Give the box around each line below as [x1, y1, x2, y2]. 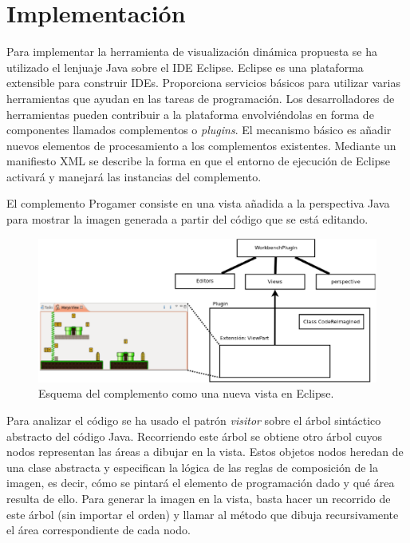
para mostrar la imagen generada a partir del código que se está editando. [6, 211, 369, 228]
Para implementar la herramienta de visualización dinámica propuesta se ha [6, 43, 377, 60]
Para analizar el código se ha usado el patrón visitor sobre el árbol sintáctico [6, 411, 381, 428]
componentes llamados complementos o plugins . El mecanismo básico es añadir [6, 121, 392, 138]
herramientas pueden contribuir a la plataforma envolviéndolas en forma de [6, 105, 374, 122]
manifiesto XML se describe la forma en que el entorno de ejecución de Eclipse [6, 153, 391, 169]
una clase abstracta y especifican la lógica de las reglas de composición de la [6, 458, 378, 475]
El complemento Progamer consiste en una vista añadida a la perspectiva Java [6, 195, 390, 212]
